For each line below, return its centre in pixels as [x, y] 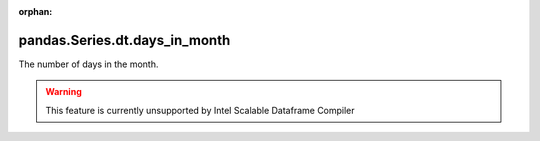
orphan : [35, 11]
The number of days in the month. [88, 64]
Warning [63, 92]
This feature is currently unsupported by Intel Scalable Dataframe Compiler [200, 110]
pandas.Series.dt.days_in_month [124, 40]
